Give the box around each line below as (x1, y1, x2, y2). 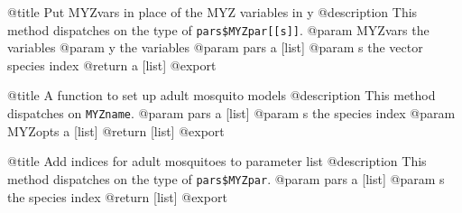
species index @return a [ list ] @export (7, 55, 217, 74)
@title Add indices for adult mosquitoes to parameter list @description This (7, 152, 427, 171)
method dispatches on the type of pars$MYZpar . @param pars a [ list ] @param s (7, 169, 445, 188)
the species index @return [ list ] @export (7, 187, 227, 206)
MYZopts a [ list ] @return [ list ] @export (7, 121, 225, 140)
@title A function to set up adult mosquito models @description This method (7, 86, 436, 105)
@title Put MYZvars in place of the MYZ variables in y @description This (7, 3, 418, 21)
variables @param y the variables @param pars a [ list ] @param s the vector (7, 38, 423, 57)
